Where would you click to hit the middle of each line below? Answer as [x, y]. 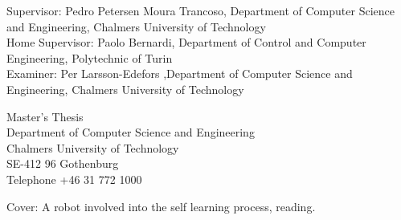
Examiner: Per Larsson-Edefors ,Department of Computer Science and [180, 73]
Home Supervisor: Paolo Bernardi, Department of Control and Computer [186, 42]
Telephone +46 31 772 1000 [74, 179]
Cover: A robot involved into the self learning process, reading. [161, 206]
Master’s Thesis [45, 116]
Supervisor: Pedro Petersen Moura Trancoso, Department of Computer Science [200, 10]
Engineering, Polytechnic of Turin [90, 57]
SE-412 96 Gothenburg [63, 163]
